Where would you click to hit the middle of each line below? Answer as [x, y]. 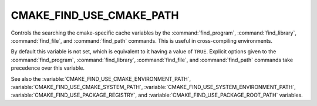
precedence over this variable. [48, 68]
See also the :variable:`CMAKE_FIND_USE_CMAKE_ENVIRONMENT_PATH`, [101, 78]
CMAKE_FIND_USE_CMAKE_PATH [95, 15]
